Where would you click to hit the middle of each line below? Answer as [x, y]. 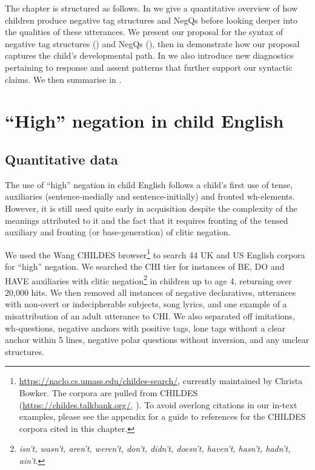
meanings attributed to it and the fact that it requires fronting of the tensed [147, 220]
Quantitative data [61, 159]
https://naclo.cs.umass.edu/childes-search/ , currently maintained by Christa [161, 381]
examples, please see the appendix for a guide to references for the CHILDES [162, 416]
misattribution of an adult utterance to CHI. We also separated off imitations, [150, 315]
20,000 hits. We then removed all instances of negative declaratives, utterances [151, 292]
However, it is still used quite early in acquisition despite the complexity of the [151, 208]
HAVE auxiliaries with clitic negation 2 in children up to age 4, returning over [148, 279]
